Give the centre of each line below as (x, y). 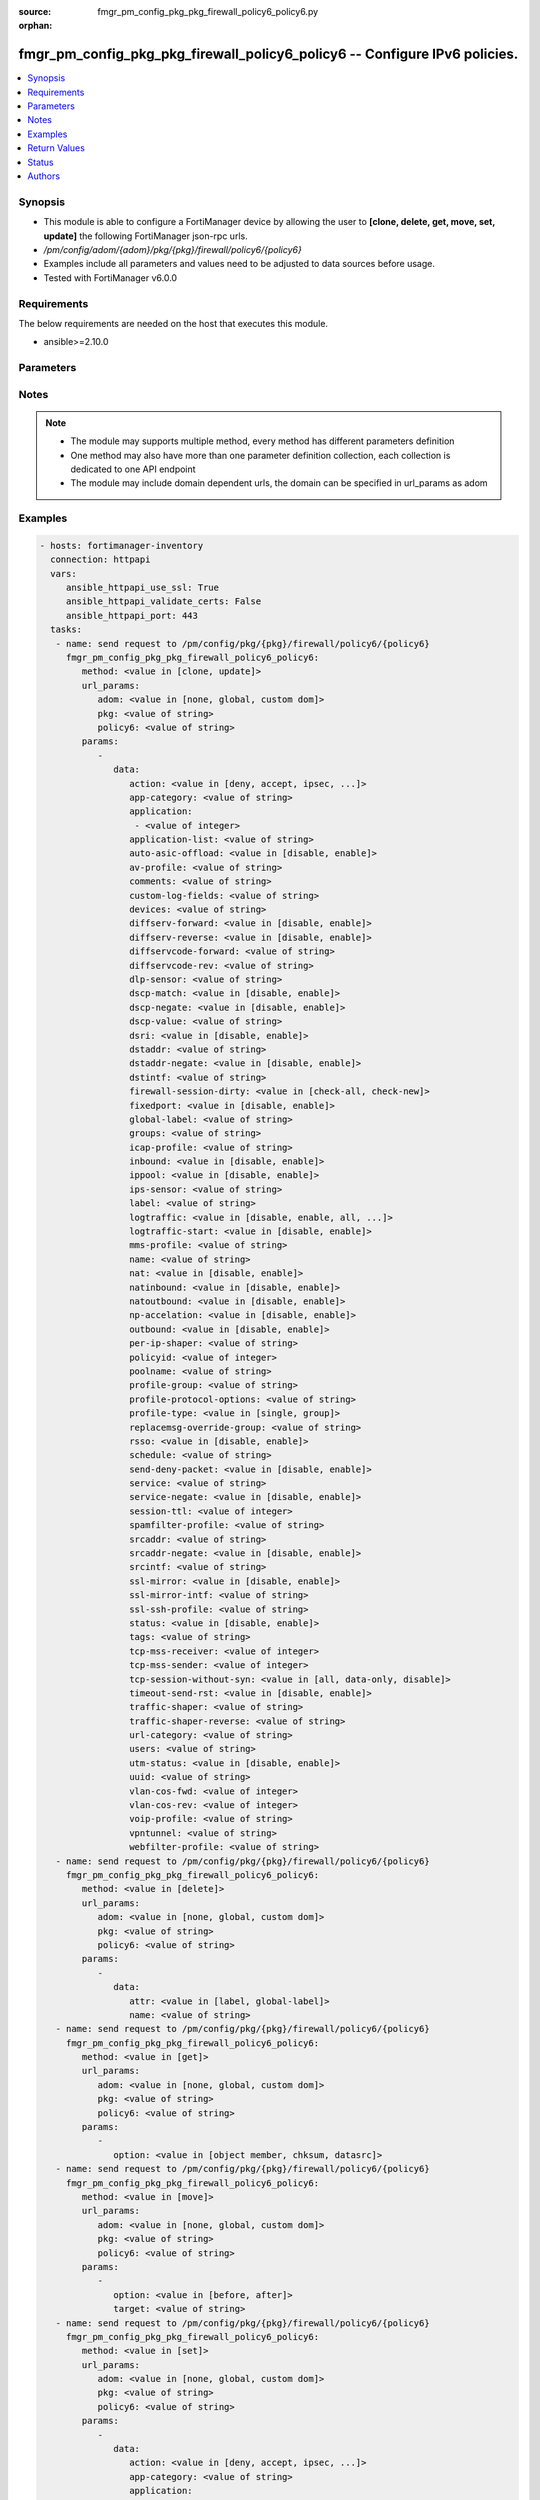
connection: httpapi (100, 559)
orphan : (35, 26)
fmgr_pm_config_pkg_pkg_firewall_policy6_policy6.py (208, 11)
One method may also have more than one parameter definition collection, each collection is (260, 455)
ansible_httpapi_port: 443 (132, 615)
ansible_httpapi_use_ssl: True (142, 588)
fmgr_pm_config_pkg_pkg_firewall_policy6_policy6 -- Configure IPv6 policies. (268, 54)
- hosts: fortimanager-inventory (121, 545)
